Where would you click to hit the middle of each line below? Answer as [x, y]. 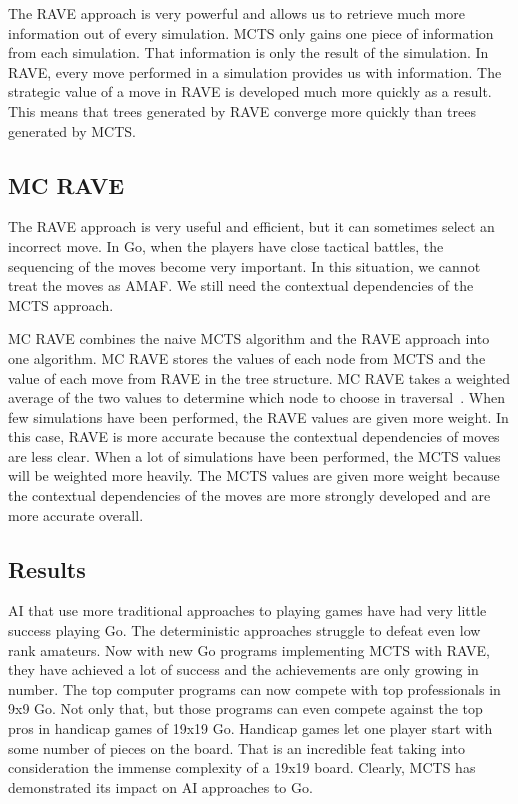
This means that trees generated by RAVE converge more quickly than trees [242, 110]
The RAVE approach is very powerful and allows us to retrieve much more [236, 13]
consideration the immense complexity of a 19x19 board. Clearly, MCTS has [242, 767]
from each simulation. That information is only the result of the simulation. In [248, 52]
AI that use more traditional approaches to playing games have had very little [247, 610]
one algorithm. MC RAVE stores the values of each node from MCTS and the [247, 357]
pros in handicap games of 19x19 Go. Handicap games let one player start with [250, 728]
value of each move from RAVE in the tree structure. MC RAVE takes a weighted [259, 377]
